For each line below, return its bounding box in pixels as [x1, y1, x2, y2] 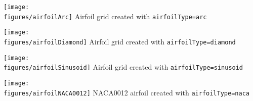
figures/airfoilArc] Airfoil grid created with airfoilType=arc [4, 11, 207, 21]
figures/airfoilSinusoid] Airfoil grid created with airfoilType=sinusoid [4, 62, 243, 72]
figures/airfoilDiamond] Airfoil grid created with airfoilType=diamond [4, 36, 236, 46]
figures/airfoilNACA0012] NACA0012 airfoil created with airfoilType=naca [4, 87, 249, 97]
